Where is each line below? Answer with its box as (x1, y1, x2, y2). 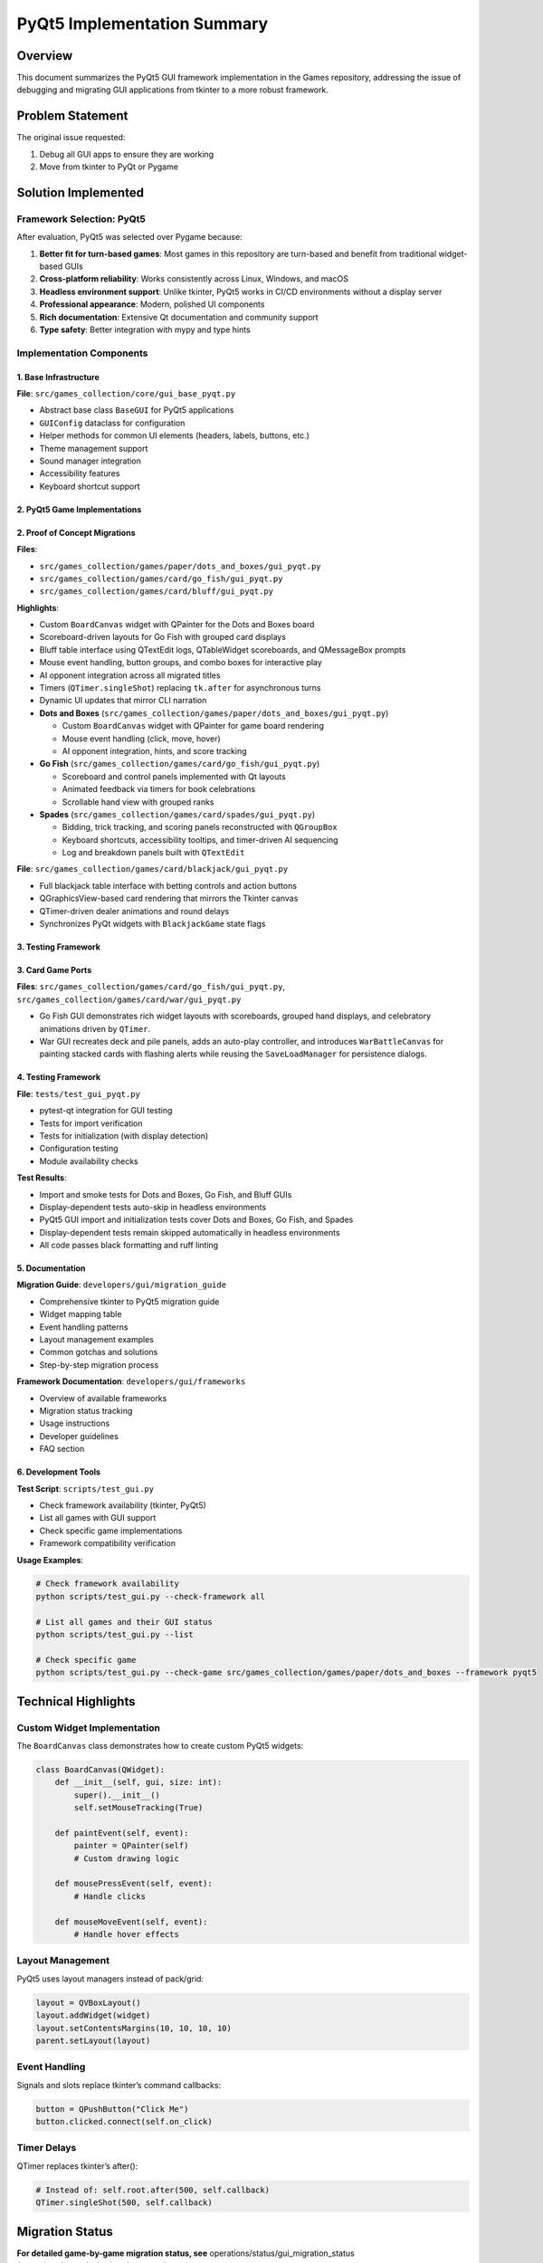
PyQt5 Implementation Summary (16, 14, 269, 33)
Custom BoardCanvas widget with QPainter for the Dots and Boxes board (39, 619, 315, 630)
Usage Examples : (16, 1554, 84, 1565)
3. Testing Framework (16, 941, 101, 952)
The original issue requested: (16, 132, 126, 143)
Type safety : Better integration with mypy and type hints (39, 324, 251, 335)
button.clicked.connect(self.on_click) (35, 2116, 213, 2127)
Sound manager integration (39, 455, 142, 466)
